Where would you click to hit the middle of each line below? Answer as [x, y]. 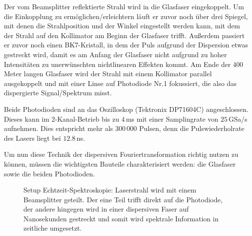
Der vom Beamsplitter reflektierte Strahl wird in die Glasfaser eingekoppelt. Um [124, 6]
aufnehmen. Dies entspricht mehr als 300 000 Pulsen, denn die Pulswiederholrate [124, 128]
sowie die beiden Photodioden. [50, 173]
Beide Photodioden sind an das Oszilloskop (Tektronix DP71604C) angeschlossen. [126, 109]
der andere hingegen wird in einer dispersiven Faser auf [106, 209]
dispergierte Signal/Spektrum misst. [58, 93]
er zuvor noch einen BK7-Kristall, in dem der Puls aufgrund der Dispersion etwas [126, 45]
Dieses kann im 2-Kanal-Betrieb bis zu [62, 118]
